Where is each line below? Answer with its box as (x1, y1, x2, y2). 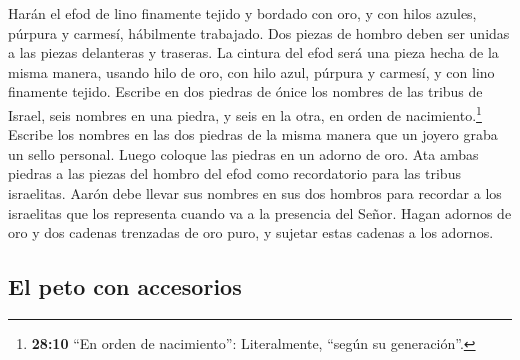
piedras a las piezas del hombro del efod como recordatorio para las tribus (8, 163, 461, 184)
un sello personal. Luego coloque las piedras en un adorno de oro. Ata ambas (8, 143, 479, 164)
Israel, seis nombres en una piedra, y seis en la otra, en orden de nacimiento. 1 (8, 101, 482, 125)
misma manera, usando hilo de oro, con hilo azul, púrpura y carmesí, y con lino (8, 61, 495, 82)
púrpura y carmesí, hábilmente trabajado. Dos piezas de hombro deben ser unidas (8, 22, 510, 43)
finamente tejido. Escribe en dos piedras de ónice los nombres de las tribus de (8, 81, 483, 102)
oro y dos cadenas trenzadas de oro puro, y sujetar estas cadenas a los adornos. (8, 222, 494, 243)
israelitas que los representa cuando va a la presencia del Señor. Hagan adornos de (8, 202, 512, 223)
